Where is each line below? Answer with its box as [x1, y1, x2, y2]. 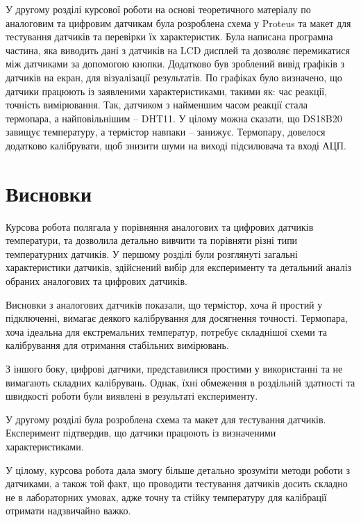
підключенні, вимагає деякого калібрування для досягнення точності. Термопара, [6, 311, 348, 325]
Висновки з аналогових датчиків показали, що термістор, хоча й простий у [6, 297, 323, 311]
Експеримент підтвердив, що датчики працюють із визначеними [6, 425, 276, 440]
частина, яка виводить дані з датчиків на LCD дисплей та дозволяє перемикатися [6, 42, 350, 57]
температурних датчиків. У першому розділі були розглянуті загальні [6, 246, 298, 261]
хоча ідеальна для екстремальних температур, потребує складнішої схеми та [6, 324, 327, 339]
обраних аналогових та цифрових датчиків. [6, 274, 187, 288]
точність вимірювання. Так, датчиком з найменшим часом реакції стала [6, 97, 308, 112]
